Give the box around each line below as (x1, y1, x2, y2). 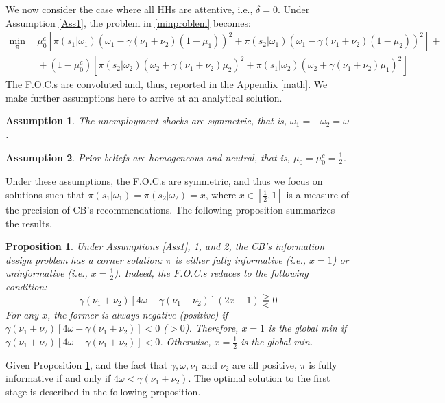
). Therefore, (184, 321, 239, 335)
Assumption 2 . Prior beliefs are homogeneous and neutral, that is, (5, 150, 290, 164)
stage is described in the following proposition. (5, 384, 201, 399)
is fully (309, 357, 337, 371)
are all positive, (232, 357, 297, 371)
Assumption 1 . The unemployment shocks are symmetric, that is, (5, 113, 287, 128)
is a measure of (286, 187, 349, 202)
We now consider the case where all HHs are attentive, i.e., (5, 2, 253, 16)
